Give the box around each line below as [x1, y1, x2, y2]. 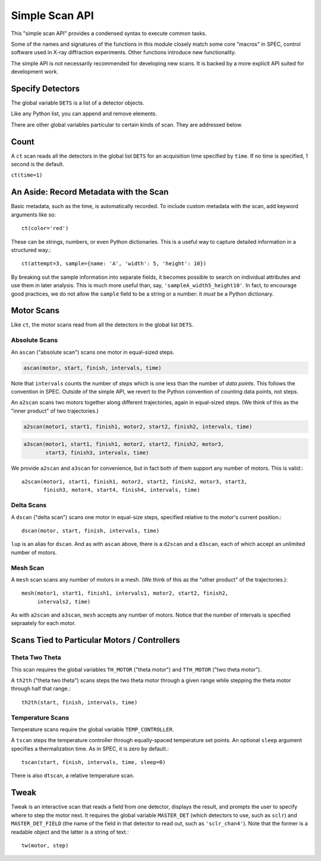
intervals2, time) [37, 598, 91, 605]
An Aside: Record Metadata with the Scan [11, 187, 169, 197]
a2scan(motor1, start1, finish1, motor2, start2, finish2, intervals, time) [23, 423, 253, 430]
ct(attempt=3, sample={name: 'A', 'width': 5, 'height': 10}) [21, 260, 207, 267]
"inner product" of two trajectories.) [11, 407, 99, 414]
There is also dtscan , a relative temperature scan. [11, 772, 135, 779]
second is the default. [11, 161, 65, 168]
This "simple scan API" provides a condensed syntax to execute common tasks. [11, 30, 207, 37]
